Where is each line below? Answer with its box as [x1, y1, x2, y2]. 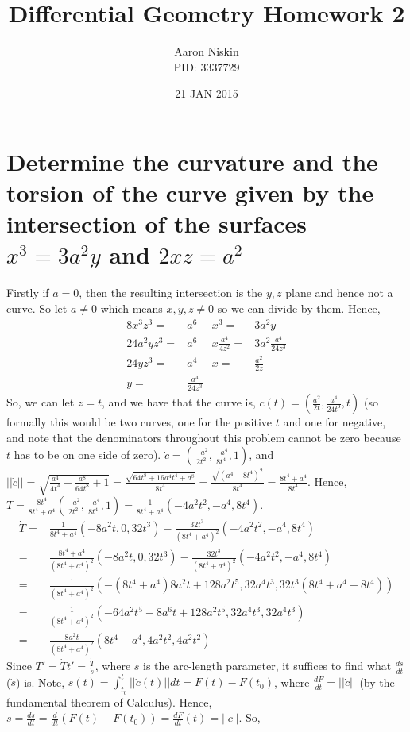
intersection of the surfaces [6, 207, 307, 240]
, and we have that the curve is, [102, 394, 256, 410]
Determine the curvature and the [6, 144, 378, 177]
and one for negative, [283, 414, 386, 430]
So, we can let [6, 394, 75, 410]
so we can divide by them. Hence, [217, 300, 381, 316]
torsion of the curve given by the [6, 176, 374, 209]
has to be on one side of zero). [14, 446, 161, 463]
